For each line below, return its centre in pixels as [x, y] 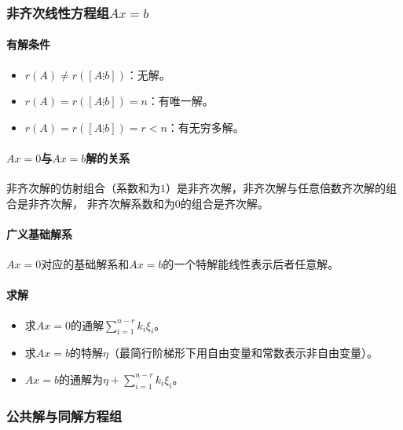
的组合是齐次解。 [224, 203]
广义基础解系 [39, 234]
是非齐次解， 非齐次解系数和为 [96, 203]
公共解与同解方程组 [64, 415]
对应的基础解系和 [85, 264]
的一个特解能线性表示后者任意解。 [251, 264]
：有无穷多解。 [205, 127]
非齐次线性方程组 [58, 12]
